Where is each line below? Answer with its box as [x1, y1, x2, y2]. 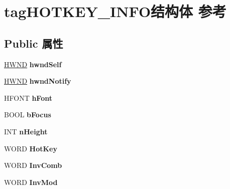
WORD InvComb [4, 160, 62, 170]
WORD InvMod [4, 176, 58, 187]
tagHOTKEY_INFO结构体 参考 [4, 1, 226, 22]
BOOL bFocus [4, 109, 51, 120]
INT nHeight [4, 126, 48, 136]
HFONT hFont [4, 92, 52, 103]
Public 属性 [4, 35, 63, 51]
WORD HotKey [4, 143, 57, 153]
